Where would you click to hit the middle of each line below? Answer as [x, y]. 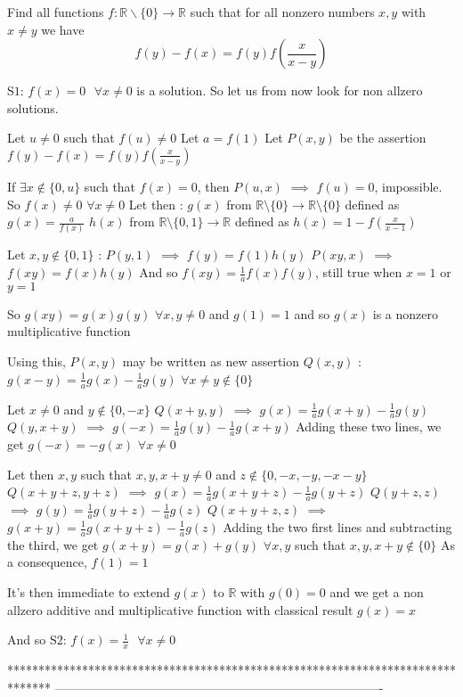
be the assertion [383, 138]
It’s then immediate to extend [89, 592]
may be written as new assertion [211, 361]
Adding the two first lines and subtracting [337, 527]
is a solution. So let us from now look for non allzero [280, 90]
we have [63, 29]
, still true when [358, 272]
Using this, [37, 361]
